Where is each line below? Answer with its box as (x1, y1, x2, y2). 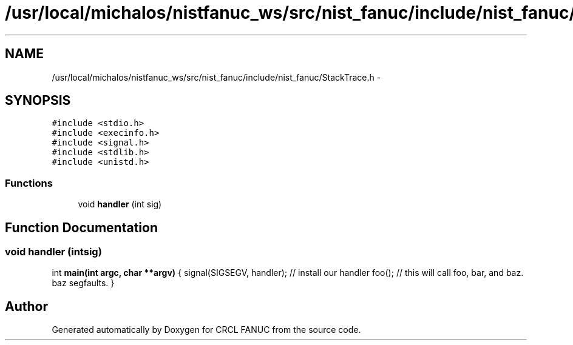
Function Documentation (5, 219, 158, 235)
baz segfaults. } (52, 278, 115, 289)
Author (5, 298, 48, 314)
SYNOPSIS (5, 93, 71, 109)
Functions (5, 176, 53, 189)
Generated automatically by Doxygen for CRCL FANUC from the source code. (52, 324, 361, 335)
